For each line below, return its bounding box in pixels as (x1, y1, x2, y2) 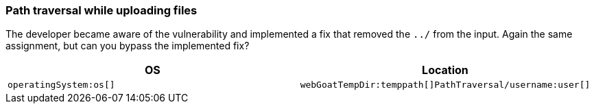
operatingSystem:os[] (8, 80, 115, 90)
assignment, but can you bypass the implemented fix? (5, 40, 250, 52)
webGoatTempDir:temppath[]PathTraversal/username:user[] (300, 80, 591, 90)
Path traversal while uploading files (5, 3, 198, 17)
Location (422, 63, 468, 77)
